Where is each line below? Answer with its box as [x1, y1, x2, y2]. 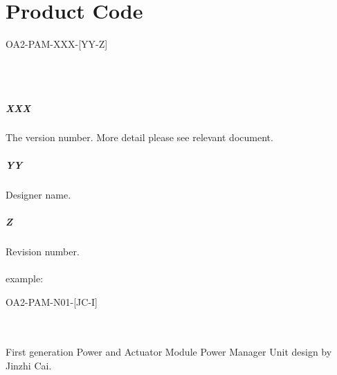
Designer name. [6, 187, 71, 201]
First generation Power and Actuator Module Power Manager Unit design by [6, 345, 332, 359]
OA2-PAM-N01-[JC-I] [6, 294, 98, 309]
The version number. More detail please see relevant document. [6, 130, 273, 145]
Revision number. [6, 244, 80, 258]
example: [6, 271, 44, 285]
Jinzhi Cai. [6, 358, 52, 372]
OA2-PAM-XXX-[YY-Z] [6, 37, 108, 51]
